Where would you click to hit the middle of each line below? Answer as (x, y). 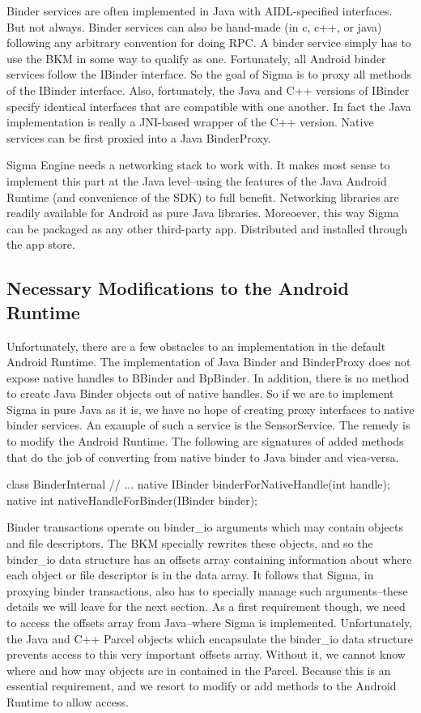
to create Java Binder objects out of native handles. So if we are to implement (200, 393)
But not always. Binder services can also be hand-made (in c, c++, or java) (194, 26)
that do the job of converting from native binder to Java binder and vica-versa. (203, 457)
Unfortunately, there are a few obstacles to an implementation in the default (196, 346)
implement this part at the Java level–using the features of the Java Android (197, 180)
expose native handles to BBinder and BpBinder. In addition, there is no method (208, 377)
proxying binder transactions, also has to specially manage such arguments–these (207, 590)
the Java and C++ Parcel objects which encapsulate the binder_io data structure (210, 638)
